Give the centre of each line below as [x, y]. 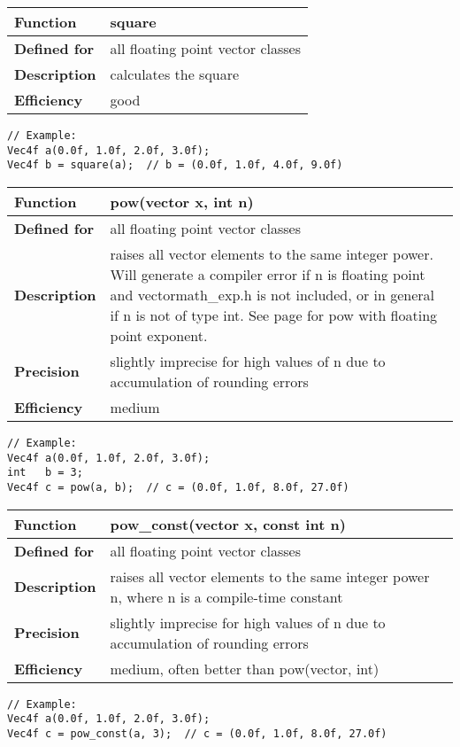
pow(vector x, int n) [182, 201]
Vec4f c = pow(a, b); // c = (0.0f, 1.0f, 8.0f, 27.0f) [178, 487]
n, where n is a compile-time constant [226, 596]
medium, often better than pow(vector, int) [245, 668]
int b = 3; [45, 473]
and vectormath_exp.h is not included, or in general [272, 294]
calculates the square [175, 74]
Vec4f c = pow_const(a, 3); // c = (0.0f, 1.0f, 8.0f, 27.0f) [197, 733]
